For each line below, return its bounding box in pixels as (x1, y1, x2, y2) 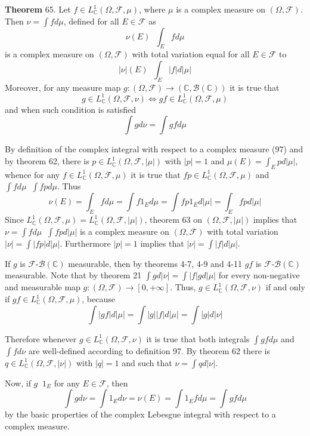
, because (82, 293, 115, 305)
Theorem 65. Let (5, 3, 71, 15)
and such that (122, 356, 172, 369)
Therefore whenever (5, 332, 77, 345)
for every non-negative (218, 269, 300, 281)
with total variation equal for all (132, 48, 250, 60)
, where (139, 3, 166, 15)
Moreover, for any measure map (5, 81, 121, 93)
